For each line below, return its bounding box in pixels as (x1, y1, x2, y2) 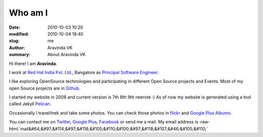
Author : (9, 44, 25, 51)
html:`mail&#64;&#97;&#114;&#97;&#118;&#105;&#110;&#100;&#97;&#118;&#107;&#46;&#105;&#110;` (9, 126, 208, 132)
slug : (9, 38, 19, 44)
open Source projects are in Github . (9, 85, 80, 91)
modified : (9, 31, 29, 37)
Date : (9, 24, 20, 30)
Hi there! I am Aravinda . (9, 60, 57, 66)
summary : (9, 52, 31, 58)
